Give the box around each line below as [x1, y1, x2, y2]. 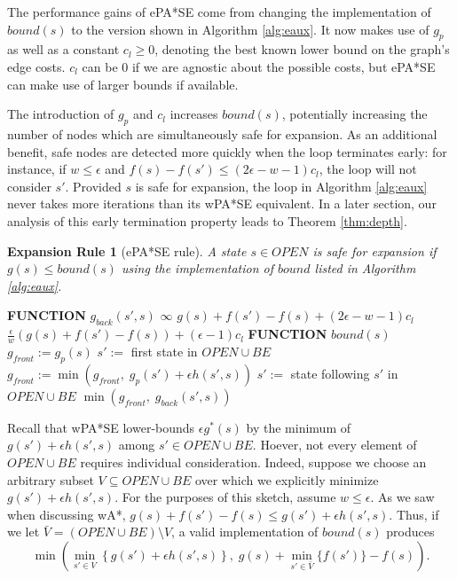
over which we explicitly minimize [194, 470, 379, 489]
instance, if [7, 160, 67, 178]
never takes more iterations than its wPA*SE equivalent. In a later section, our [7, 194, 437, 213]
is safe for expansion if [312, 241, 437, 260]
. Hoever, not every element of [252, 435, 417, 454]
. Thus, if [389, 505, 439, 523]
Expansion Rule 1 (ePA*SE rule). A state [7, 241, 247, 260]
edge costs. [7, 57, 66, 75]
